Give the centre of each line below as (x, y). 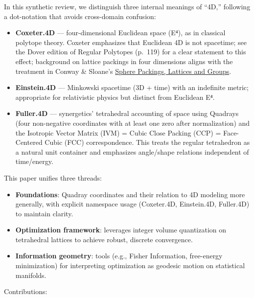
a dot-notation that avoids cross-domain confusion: (80, 16)
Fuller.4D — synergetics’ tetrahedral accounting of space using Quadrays (127, 113)
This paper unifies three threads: (53, 177)
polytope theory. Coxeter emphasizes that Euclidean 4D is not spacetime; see (131, 42)
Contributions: (26, 291)
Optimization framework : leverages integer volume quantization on (121, 230)
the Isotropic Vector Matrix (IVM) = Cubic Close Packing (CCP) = (118, 132)
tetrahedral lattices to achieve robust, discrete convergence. (104, 239)
